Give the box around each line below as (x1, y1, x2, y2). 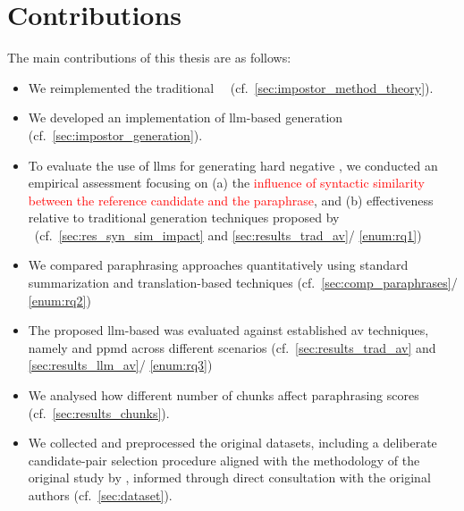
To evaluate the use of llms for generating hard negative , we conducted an (28, 155, 438, 174)
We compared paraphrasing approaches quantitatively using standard (28, 255, 409, 274)
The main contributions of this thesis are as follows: (7, 48, 291, 67)
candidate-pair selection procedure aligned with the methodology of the (28, 450, 420, 469)
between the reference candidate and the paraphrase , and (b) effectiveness (28, 190, 434, 209)
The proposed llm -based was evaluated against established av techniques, (28, 321, 429, 339)
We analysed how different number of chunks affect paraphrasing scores (28, 386, 419, 405)
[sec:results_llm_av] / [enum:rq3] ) (28, 356, 213, 374)
